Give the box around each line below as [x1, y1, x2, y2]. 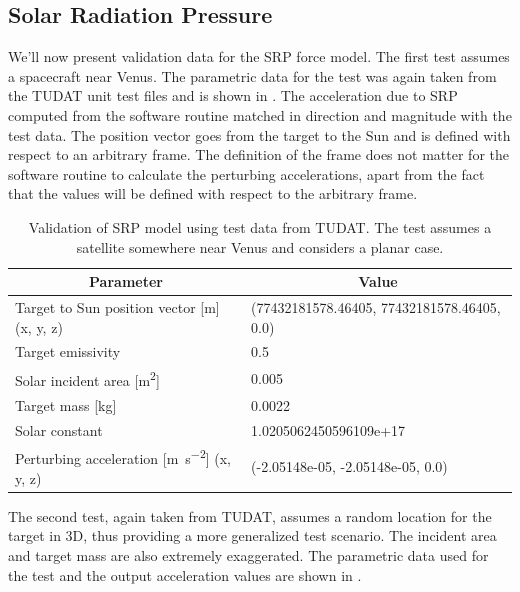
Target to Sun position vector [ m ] [15, 296, 220, 317]
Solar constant [15, 419, 103, 440]
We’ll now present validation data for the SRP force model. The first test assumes [8, 46, 510, 67]
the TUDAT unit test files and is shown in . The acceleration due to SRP [8, 85, 458, 106]
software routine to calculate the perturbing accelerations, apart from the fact [8, 163, 485, 184]
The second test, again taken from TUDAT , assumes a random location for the [8, 505, 492, 526]
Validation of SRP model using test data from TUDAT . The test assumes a [28, 216, 492, 237]
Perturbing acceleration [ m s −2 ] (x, [15, 445, 232, 469]
